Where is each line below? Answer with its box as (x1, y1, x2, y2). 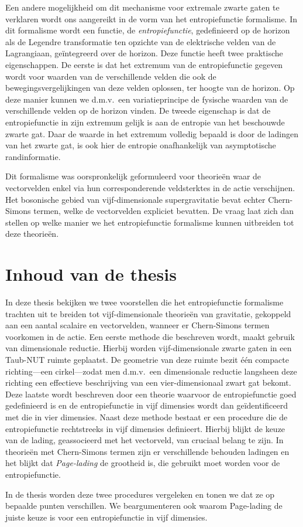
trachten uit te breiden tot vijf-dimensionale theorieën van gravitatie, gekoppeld (5, 307, 291, 319)
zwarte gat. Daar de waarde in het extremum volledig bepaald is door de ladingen (5, 127, 298, 140)
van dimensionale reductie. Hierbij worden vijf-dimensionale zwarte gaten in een (5, 342, 292, 354)
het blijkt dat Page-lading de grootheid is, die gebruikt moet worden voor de (5, 457, 280, 469)
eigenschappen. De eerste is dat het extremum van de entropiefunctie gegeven (5, 58, 283, 70)
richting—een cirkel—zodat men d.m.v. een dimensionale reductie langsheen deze (5, 365, 297, 377)
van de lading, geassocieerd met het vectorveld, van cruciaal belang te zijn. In (5, 434, 284, 446)
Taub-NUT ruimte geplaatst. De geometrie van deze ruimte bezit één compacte (5, 353, 289, 365)
